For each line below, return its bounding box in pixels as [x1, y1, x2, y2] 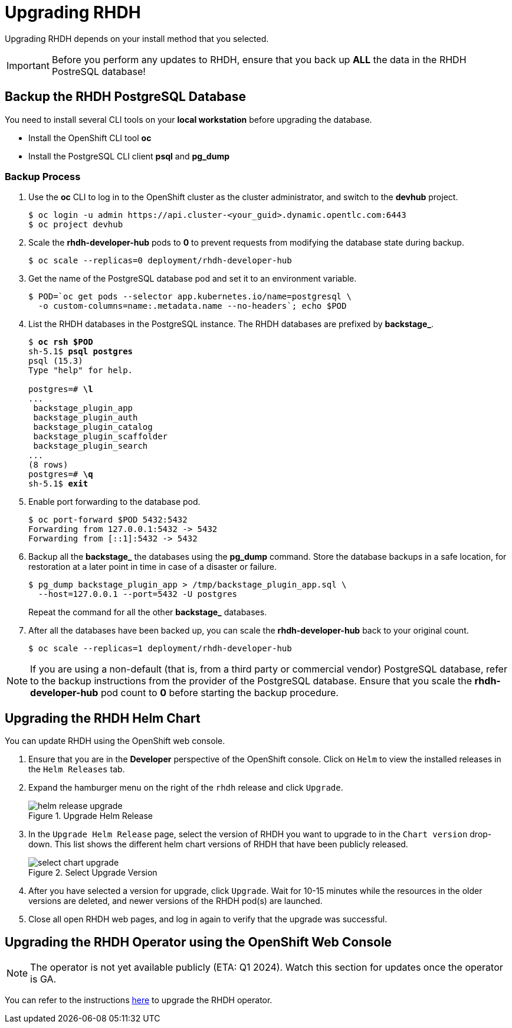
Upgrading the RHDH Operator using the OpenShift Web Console [5, 934, 392, 949]
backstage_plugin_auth [33, 413, 138, 423]
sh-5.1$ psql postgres [28, 347, 133, 357]
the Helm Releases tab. [28, 764, 125, 775]
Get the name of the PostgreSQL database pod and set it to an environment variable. [28, 273, 357, 284]
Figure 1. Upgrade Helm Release [28, 811, 153, 821]
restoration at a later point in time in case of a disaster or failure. [28, 562, 277, 572]
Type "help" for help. [28, 365, 133, 376]
